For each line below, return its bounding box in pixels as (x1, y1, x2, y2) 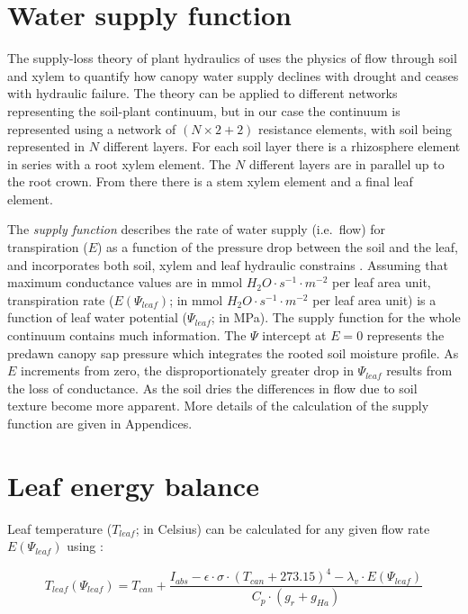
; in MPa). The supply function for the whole (211, 308, 461, 327)
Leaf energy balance (7, 466, 259, 503)
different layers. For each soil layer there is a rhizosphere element (103, 137, 461, 156)
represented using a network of (7, 119, 176, 138)
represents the (366, 326, 445, 345)
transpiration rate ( (7, 290, 114, 309)
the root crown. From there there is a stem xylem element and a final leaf (7, 172, 413, 191)
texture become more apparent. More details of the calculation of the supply (7, 396, 429, 415)
